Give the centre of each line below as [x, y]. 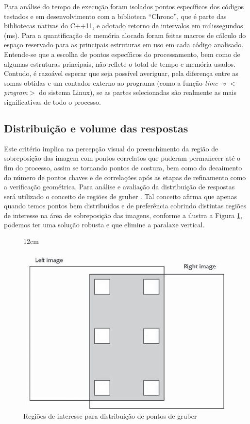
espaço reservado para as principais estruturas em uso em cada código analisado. [124, 45]
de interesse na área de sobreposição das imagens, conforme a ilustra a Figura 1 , [123, 215]
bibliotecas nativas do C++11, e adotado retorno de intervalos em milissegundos [124, 26]
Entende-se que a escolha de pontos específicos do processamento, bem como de [122, 54]
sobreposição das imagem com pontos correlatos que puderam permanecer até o [122, 158]
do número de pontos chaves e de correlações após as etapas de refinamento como [125, 177]
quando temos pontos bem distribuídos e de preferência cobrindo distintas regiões [125, 206]
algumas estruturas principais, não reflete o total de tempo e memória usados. [120, 64]
